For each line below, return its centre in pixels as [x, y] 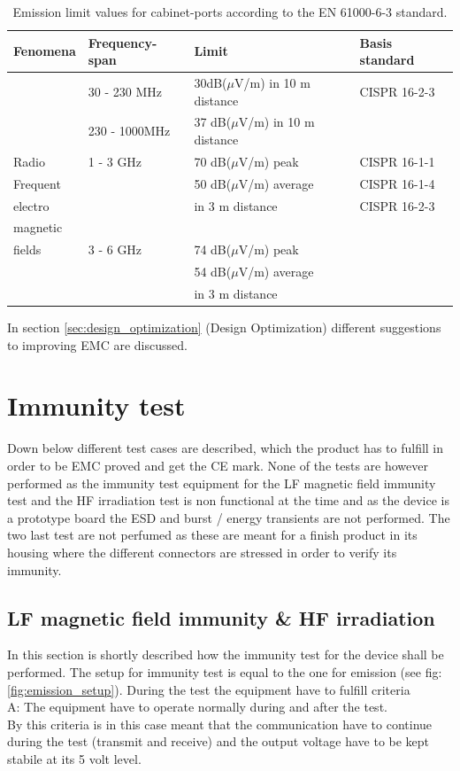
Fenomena [45, 51]
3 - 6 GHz [115, 249]
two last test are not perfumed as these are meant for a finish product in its [212, 535]
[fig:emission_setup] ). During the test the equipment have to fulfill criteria [209, 689]
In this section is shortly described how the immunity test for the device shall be [226, 654]
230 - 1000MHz [129, 131]
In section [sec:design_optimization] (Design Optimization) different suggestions [224, 327]
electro [31, 205]
